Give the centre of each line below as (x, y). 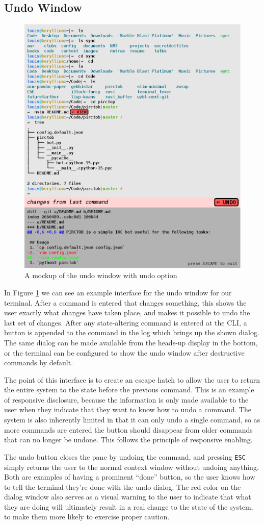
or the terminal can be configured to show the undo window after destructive (124, 352)
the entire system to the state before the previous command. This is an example (129, 390)
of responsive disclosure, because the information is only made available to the (126, 399)
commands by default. (39, 362)
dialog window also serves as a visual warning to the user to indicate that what (128, 497)
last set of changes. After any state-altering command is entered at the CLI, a (126, 322)
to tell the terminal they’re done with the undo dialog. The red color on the (123, 486)
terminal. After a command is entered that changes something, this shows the (125, 302)
